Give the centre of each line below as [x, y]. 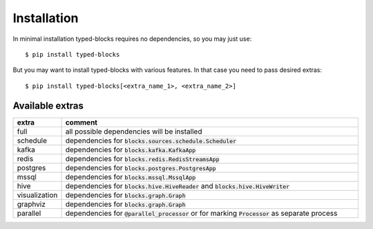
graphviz [31, 204]
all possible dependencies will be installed [134, 131]
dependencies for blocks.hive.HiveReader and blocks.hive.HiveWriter [178, 185]
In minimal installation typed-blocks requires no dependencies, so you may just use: [132, 39]
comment [82, 122]
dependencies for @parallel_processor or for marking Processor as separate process [201, 213]
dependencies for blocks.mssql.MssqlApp [131, 176]
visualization [37, 195]
